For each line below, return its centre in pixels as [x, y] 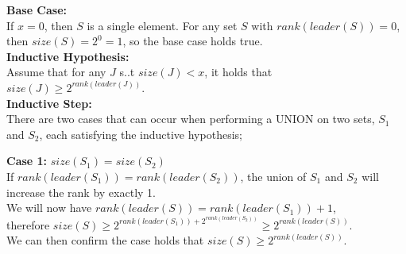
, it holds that [238, 72]
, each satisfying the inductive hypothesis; [141, 134]
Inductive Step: [49, 103]
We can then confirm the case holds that [105, 240]
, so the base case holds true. [193, 41]
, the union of [273, 176]
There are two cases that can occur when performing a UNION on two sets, [191, 119]
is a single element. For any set [162, 25]
